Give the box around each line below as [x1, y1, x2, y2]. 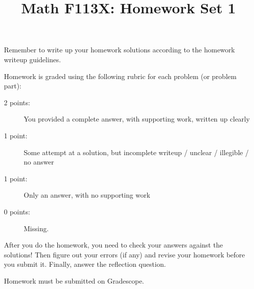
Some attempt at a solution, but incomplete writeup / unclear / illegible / [24, 147, 249, 157]
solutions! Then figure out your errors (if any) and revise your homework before [4, 249, 245, 259]
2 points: [4, 97, 30, 107]
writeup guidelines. [4, 54, 61, 64]
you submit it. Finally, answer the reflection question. [4, 259, 166, 269]
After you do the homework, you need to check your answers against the [4, 240, 223, 250]
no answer [24, 157, 54, 167]
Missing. [24, 223, 49, 233]
